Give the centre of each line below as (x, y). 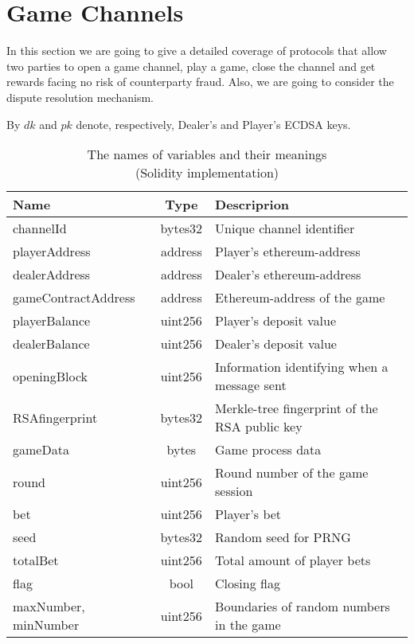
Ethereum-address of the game (300, 298)
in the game (248, 625)
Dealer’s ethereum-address (288, 275)
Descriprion (252, 205)
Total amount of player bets (293, 560)
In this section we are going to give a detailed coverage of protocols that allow (197, 51)
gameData (41, 450)
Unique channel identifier (285, 228)
